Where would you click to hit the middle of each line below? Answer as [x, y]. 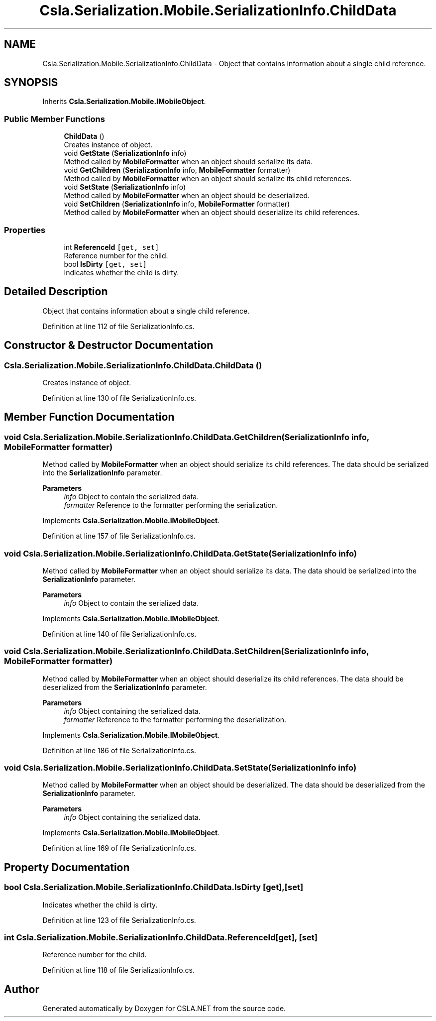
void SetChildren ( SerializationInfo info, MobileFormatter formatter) [177, 204]
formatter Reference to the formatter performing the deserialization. [175, 719]
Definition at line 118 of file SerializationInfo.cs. [119, 970]
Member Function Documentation [89, 417]
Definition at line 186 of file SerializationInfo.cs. [119, 750]
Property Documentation [67, 867]
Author [22, 989]
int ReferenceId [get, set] [111, 247]
